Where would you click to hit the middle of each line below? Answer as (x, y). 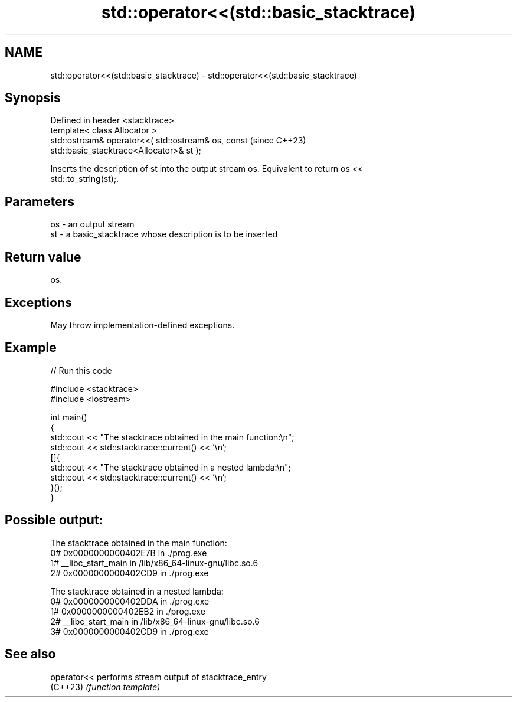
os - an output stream (92, 224)
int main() (69, 417)
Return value (43, 257)
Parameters (40, 201)
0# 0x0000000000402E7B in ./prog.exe (129, 553)
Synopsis (33, 98)
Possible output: (54, 520)
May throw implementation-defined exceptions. (143, 325)
